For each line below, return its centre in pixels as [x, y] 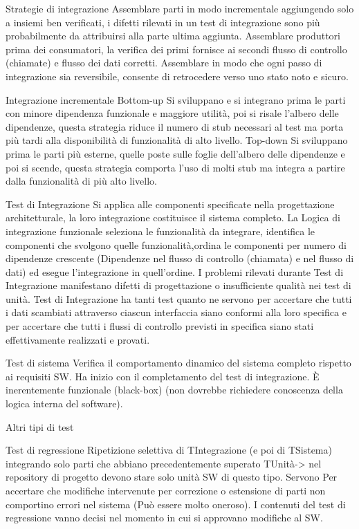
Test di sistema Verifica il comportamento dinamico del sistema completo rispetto [178, 363]
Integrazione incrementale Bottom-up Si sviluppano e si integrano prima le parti [176, 99]
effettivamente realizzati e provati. [78, 339]
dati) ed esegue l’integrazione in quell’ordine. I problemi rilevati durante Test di [175, 271]
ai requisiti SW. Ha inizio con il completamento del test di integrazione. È [163, 376]
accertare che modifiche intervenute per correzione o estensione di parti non [166, 490]
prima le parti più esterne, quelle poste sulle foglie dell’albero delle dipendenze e [175, 153]
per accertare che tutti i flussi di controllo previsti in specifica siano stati [160, 326]
